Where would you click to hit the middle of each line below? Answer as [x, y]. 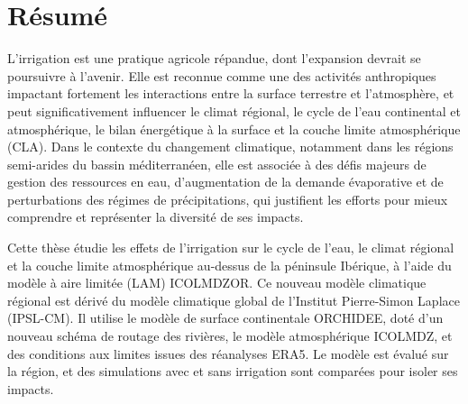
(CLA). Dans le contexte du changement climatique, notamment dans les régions [230, 147]
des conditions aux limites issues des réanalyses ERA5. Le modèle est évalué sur [228, 353]
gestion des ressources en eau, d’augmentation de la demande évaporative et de [225, 182]
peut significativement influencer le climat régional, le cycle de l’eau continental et [234, 110]
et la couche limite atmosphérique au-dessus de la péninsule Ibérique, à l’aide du [229, 265]
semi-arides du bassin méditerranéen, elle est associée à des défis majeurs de [217, 164]
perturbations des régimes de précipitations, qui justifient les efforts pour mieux [228, 199]
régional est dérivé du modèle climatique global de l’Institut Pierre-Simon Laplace [234, 300]
